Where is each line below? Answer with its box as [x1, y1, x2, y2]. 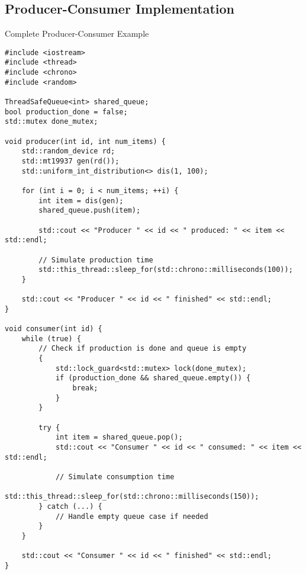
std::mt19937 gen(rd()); [21, 157, 120, 166]
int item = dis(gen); [38, 196, 124, 205]
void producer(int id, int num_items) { [5, 137, 166, 146]
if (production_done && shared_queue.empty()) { [55, 374, 251, 383]
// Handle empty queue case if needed [55, 512, 208, 521]
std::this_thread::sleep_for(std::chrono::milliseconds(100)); [38, 265, 293, 274]
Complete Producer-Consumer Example [5, 27, 149, 40]
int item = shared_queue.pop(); [55, 433, 183, 442]
